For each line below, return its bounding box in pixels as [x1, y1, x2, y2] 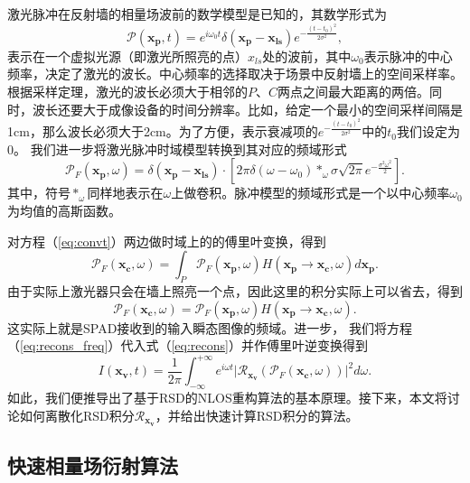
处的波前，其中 [262, 46, 352, 65]
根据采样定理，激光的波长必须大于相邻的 [7, 81, 248, 100]
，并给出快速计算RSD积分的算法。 [155, 405, 359, 424]
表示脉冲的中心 [363, 46, 453, 65]
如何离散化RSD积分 [19, 405, 135, 424]
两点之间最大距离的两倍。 [277, 81, 430, 100]
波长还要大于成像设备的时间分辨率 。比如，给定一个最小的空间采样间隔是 [32, 99, 463, 118]
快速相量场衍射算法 [7, 450, 178, 478]
